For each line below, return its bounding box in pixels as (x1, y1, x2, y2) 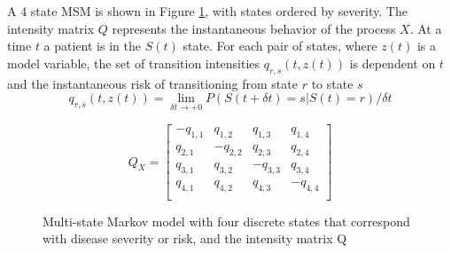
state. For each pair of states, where (183, 36, 377, 55)
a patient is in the (43, 36, 141, 55)
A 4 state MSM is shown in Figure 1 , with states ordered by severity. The (7, 2, 408, 20)
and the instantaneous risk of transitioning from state (7, 74, 298, 92)
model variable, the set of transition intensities (7, 53, 260, 72)
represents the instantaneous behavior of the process (112, 19, 396, 37)
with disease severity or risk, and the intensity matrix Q (43, 229, 347, 248)
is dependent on (349, 53, 436, 72)
